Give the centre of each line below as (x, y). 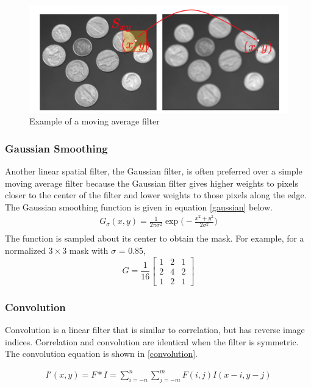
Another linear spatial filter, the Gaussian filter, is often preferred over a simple (154, 171)
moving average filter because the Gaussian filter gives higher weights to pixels (152, 183)
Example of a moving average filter (95, 121)
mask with (89, 250)
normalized (25, 250)
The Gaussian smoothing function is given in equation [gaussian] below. (139, 207)
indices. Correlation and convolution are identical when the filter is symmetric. (152, 341)
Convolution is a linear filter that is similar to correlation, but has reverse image (155, 329)
